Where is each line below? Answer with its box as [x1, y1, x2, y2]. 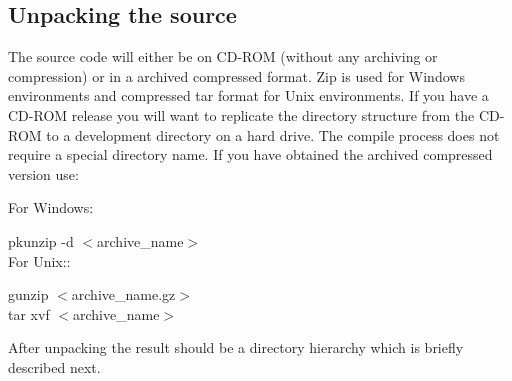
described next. [8, 356, 101, 377]
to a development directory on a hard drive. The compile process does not [46, 124, 500, 145]
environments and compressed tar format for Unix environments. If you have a [8, 85, 489, 106]
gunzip [8, 284, 49, 305]
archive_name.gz [71, 284, 176, 305]
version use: [8, 163, 79, 184]
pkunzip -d [8, 230, 74, 251]
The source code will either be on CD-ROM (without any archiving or [8, 46, 438, 67]
